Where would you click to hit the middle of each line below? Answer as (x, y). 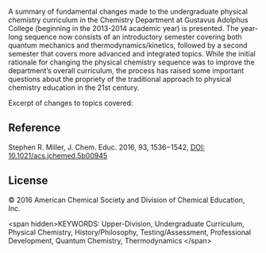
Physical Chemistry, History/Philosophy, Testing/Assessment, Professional (130, 232)
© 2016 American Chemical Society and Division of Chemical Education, (127, 200)
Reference (35, 128)
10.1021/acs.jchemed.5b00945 (58, 155)
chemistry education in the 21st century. (74, 88)
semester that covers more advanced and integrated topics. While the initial (132, 54)
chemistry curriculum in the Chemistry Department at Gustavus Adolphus (128, 20)
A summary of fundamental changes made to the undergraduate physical (128, 12)
